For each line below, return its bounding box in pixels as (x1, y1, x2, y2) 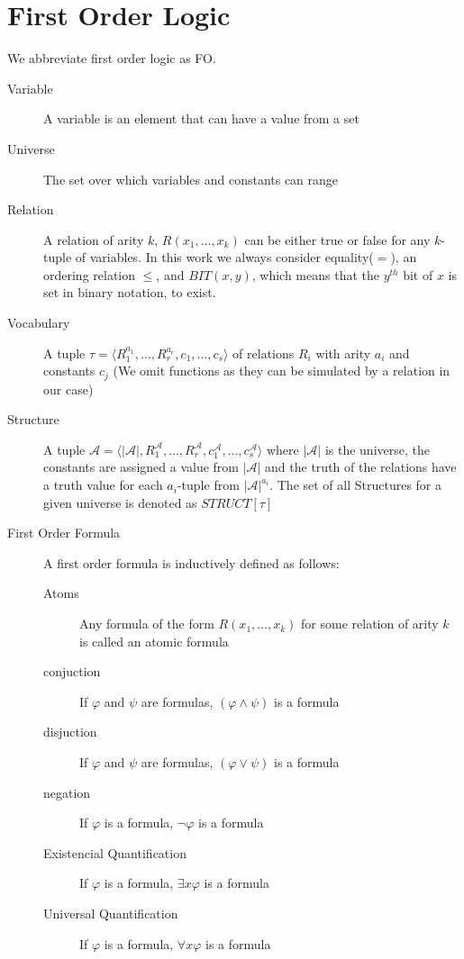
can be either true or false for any (244, 230, 431, 249)
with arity (315, 343, 371, 362)
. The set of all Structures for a (269, 475, 442, 494)
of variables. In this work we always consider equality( (75, 248, 374, 267)
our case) (43, 379, 94, 398)
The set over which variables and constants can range (43, 169, 339, 188)
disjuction (43, 722, 97, 741)
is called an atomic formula (79, 631, 229, 650)
